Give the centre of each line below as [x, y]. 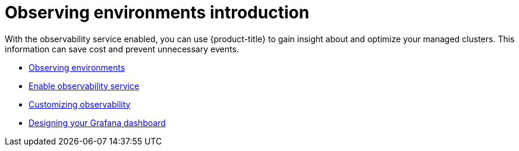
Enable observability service [84, 86]
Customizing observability [80, 104]
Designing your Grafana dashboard [97, 122]
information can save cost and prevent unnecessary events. [122, 49]
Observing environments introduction [157, 12]
